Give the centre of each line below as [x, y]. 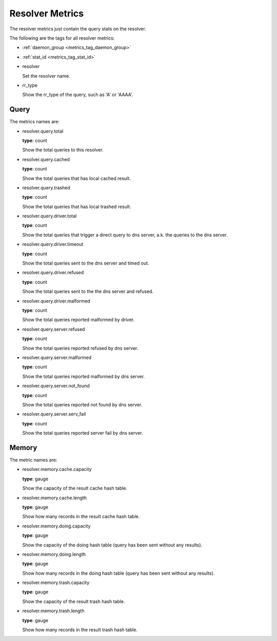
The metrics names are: [35, 122]
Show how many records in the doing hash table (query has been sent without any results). [118, 573]
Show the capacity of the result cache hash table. [75, 488]
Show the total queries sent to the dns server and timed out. [86, 263]
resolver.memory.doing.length [54, 554]
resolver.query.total [43, 131]
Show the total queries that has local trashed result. [77, 206]
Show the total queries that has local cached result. [76, 178]
